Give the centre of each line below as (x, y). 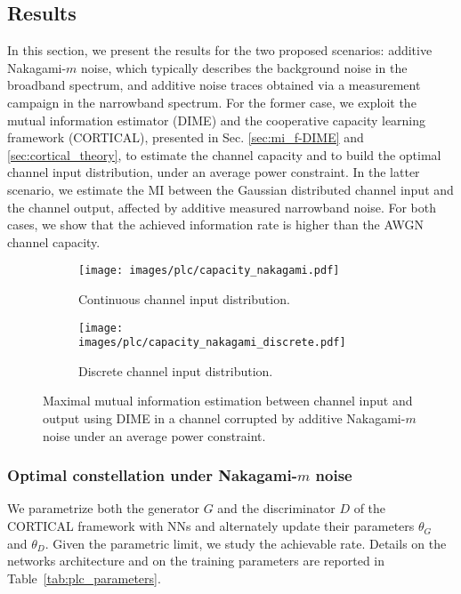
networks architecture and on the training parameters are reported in (196, 561)
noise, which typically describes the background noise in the (244, 67)
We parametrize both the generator (103, 508)
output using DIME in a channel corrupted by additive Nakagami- (224, 418)
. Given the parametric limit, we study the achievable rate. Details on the (246, 543)
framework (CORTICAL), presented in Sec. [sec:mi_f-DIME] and (186, 137)
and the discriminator (276, 508)
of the (370, 508)
